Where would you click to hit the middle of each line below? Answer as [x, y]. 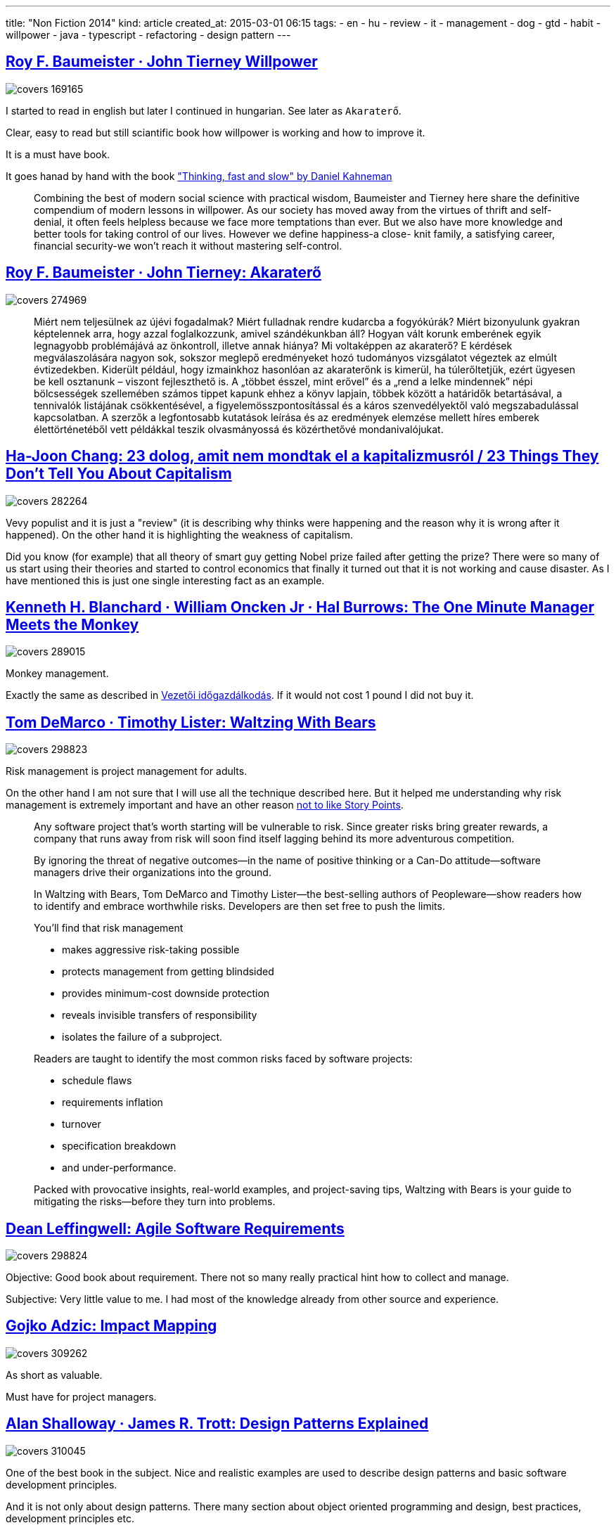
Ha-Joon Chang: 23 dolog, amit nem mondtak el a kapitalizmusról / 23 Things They [302, 456]
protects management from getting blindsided [168, 972]
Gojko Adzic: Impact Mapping [111, 1326]
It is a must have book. [58, 154]
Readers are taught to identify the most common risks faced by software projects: [223, 1059]
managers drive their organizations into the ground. [153, 873]
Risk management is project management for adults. [127, 771]
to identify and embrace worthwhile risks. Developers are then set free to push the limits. [239, 906]
